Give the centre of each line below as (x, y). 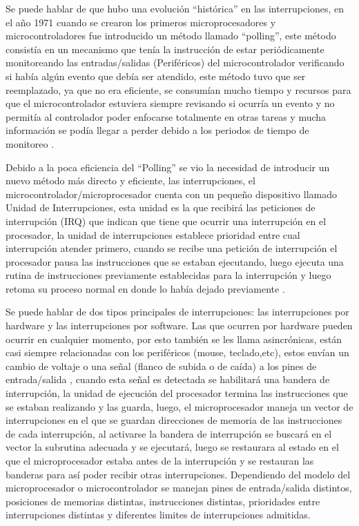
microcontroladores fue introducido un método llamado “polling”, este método (171, 36)
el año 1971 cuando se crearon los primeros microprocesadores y (141, 22)
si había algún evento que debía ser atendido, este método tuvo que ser (156, 76)
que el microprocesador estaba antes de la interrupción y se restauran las (160, 460)
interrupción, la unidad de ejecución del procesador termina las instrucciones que (177, 393)
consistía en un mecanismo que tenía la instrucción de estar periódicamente (165, 49)
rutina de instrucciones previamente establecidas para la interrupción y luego (168, 275)
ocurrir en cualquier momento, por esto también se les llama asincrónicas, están (174, 339)
